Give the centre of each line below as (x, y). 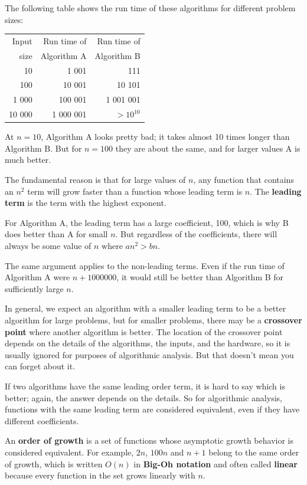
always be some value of (48, 245)
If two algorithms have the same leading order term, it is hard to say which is (145, 386)
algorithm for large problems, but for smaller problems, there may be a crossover (153, 319)
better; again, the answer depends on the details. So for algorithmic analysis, (143, 397)
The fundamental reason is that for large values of (95, 180)
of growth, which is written (54, 463)
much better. (28, 160)
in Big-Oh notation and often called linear (215, 463)
